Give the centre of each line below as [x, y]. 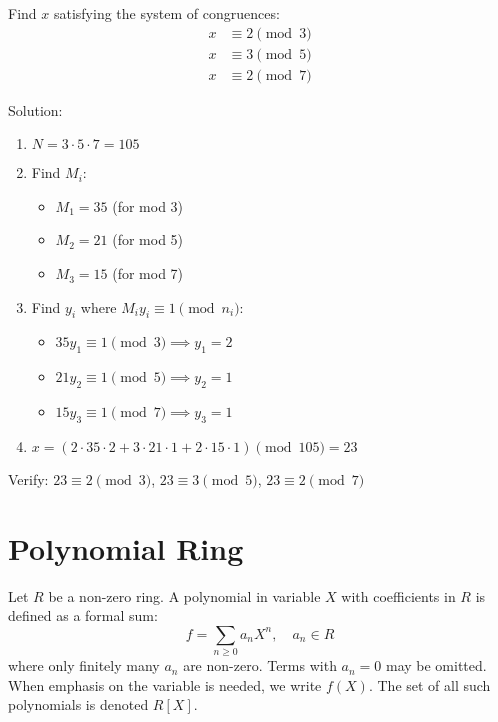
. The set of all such [429, 684]
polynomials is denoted [78, 704]
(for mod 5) [148, 239]
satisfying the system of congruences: [166, 13]
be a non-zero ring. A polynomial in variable [184, 595]
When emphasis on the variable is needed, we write [165, 684]
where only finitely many [84, 665]
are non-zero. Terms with [260, 665]
